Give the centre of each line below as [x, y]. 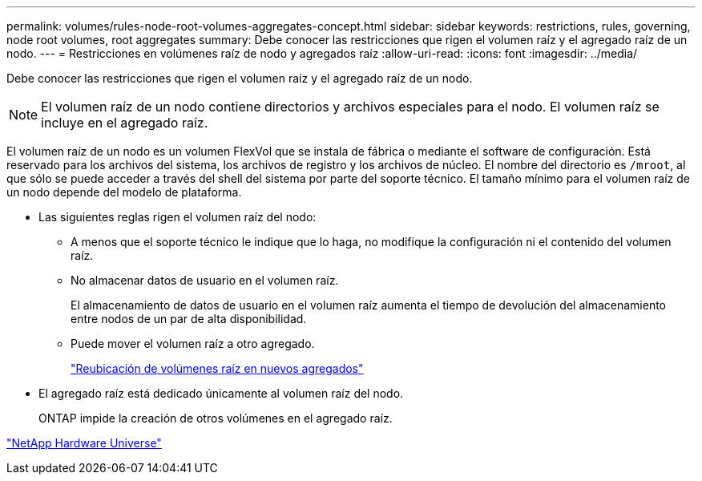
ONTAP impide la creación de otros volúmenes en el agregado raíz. [216, 418]
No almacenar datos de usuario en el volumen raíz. [205, 280]
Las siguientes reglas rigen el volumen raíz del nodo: [178, 217]
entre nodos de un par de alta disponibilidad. [189, 319]
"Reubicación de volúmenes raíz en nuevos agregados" [217, 368]
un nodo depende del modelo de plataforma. [124, 192]
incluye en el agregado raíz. [125, 123]
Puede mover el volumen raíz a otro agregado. [193, 344]
